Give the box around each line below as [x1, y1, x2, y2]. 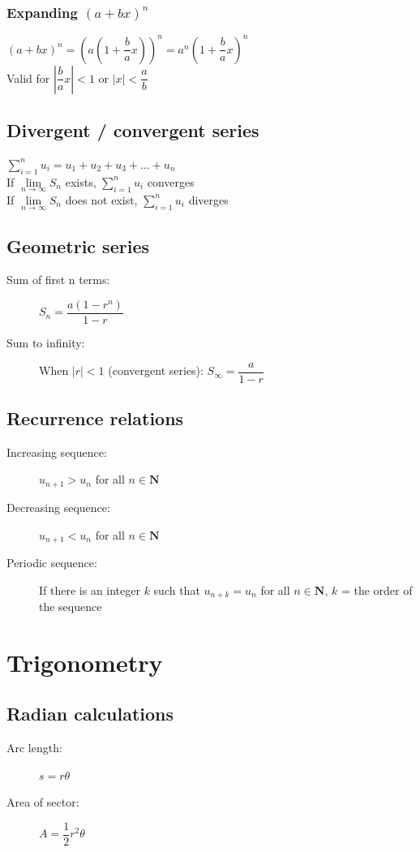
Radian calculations [6, 701, 174, 726]
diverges [188, 191, 229, 208]
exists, [65, 173, 96, 190]
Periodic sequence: [6, 553, 97, 570]
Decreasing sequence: [6, 498, 110, 515]
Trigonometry [6, 645, 163, 678]
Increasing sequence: [6, 443, 107, 460]
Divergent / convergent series [6, 118, 259, 143]
